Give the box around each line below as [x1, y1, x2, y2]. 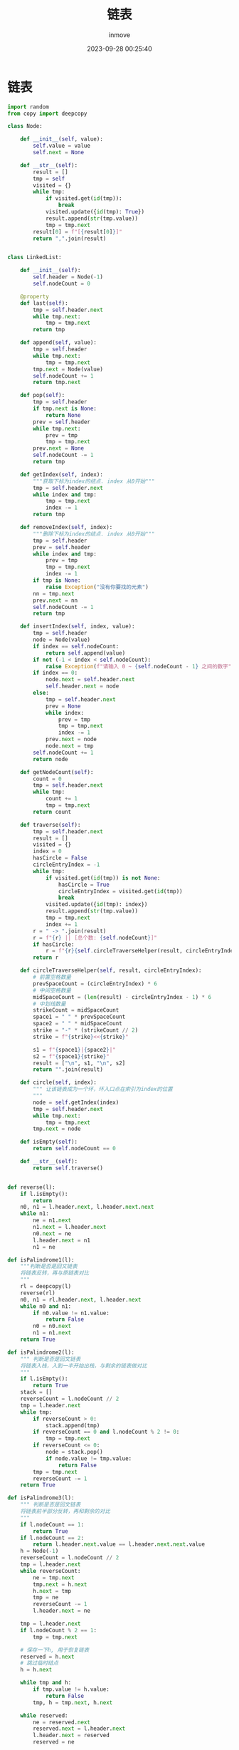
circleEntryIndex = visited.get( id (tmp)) [58, 887, 183, 895]
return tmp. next [33, 379, 81, 386]
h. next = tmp [33, 1587, 72, 1594]
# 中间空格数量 [33, 987, 71, 994]
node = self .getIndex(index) [33, 1099, 119, 1106]
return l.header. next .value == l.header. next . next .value [33, 1541, 205, 1548]
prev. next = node [45, 736, 97, 743]
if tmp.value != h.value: [33, 1686, 110, 1693]
